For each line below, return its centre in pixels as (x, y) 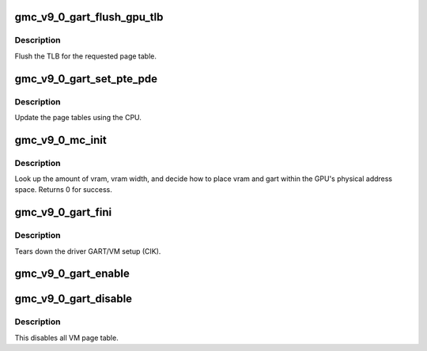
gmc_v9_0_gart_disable (74, 299)
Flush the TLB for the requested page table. (86, 56)
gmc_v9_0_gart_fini (63, 212)
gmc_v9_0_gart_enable (72, 274)
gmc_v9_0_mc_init (60, 140)
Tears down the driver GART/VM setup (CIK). (88, 251)
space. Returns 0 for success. (63, 190)
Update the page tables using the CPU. (78, 117)
